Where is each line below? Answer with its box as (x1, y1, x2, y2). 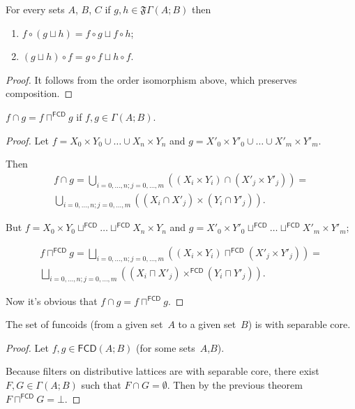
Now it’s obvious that (6, 293, 98, 308)
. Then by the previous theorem (167, 378, 303, 392)
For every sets (6, 2, 65, 16)
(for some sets (136, 340, 195, 355)
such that (81, 378, 121, 392)
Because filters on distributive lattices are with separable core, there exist (6, 364, 319, 378)
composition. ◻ (6, 86, 73, 101)
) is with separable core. (248, 317, 351, 332)
